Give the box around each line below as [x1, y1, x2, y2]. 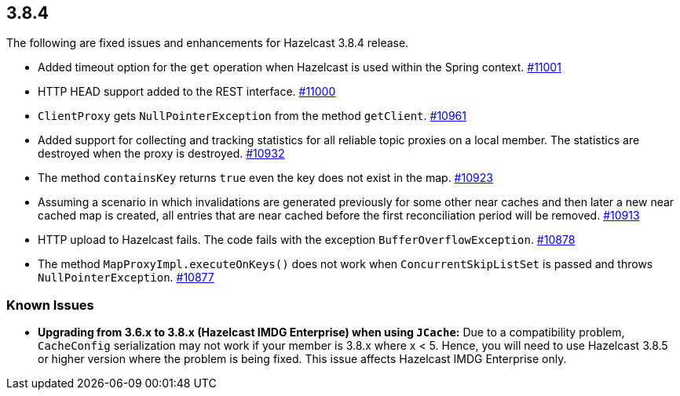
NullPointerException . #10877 [38, 271, 214, 285]
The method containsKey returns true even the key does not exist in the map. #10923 [38, 171, 493, 185]
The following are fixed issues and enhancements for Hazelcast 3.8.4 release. [6, 36, 409, 50]
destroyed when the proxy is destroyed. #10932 [38, 147, 285, 161]
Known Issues [6, 296, 94, 313]
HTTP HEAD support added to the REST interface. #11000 [38, 85, 336, 99]
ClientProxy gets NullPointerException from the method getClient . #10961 [38, 109, 466, 123]
